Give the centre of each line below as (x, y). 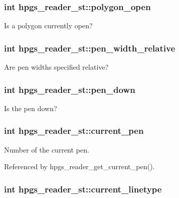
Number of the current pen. (47, 149)
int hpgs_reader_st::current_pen (74, 131)
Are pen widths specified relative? (56, 67)
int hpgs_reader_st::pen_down (70, 89)
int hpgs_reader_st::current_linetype (83, 189)
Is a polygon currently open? (48, 26)
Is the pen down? (31, 108)
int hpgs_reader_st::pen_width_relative (90, 48)
